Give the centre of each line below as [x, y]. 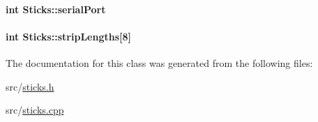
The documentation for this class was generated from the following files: [159, 62]
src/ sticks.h [30, 86]
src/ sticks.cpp [35, 110]
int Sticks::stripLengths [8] [69, 36]
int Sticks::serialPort [56, 9]
